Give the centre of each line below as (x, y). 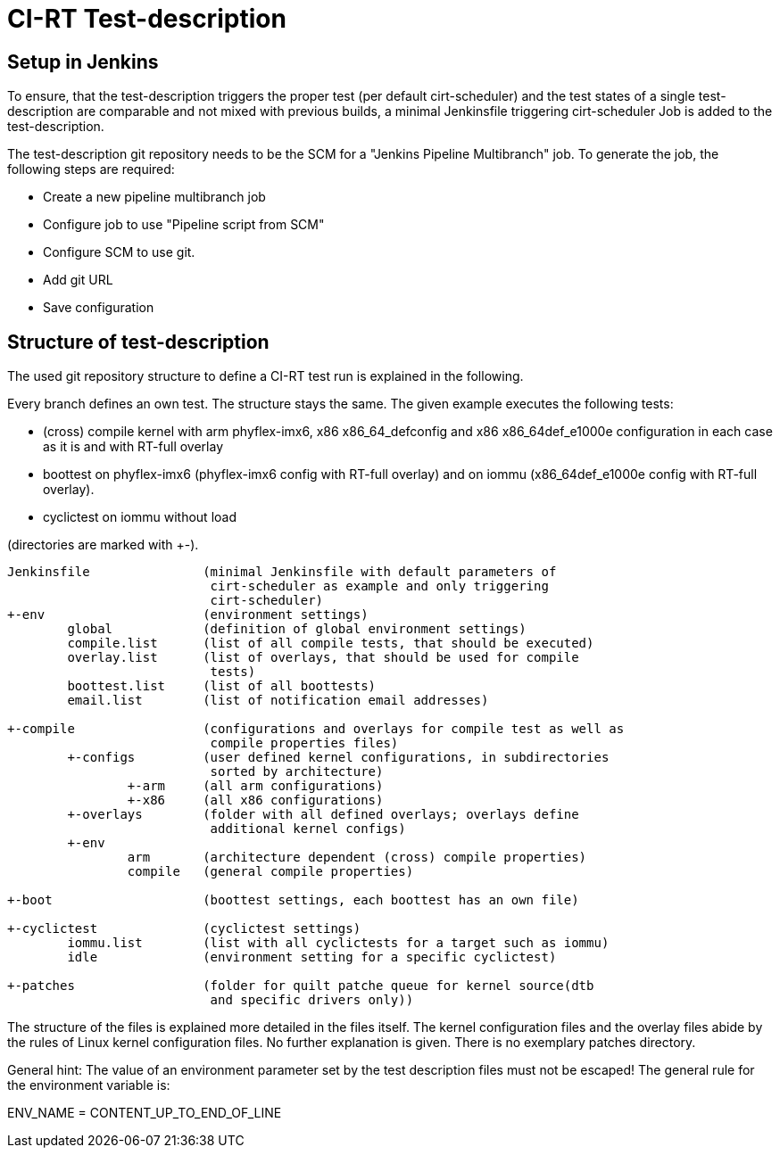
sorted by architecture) (297, 772)
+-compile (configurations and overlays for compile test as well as (316, 729)
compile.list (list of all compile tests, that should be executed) (331, 643)
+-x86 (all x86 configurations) (255, 800)
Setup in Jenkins (83, 62)
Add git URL (78, 280)
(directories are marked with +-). (103, 545)
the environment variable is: (89, 1085)
